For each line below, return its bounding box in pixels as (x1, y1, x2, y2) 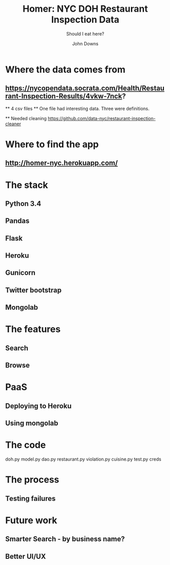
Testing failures (5, 494, 56, 503)
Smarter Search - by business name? (5, 535, 125, 544)
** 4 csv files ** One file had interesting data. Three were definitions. (5, 105, 150, 111)
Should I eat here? (66, 31, 105, 37)
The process (5, 474, 59, 486)
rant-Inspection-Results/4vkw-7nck (5, 92, 122, 101)
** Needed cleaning (5, 115, 47, 121)
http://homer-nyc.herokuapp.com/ (5, 159, 118, 167)
